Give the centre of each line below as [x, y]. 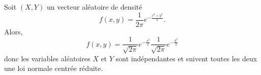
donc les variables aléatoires [47, 58]
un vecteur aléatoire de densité [94, 7]
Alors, [13, 31]
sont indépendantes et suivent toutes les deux [186, 58]
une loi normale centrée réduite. [54, 68]
